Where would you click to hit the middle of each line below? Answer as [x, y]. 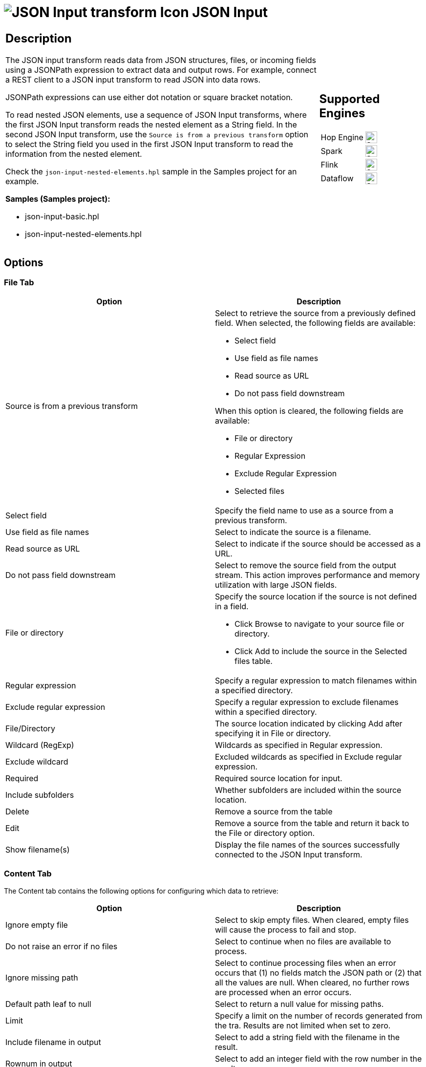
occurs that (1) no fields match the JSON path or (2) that [318, 972]
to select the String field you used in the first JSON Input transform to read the [149, 144]
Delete [17, 811]
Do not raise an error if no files [62, 946]
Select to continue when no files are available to [303, 941]
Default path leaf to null [48, 1004]
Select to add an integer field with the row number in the [319, 1058]
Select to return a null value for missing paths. [299, 1004]
